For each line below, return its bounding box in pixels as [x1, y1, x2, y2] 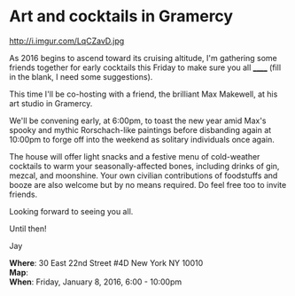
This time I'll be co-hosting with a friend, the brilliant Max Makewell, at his [9, 89, 278, 99]
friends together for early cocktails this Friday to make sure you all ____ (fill [9, 62, 282, 73]
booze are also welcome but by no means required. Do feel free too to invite [9, 179, 287, 190]
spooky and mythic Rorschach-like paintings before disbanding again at [9, 124, 272, 135]
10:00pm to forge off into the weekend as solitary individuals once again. [9, 134, 275, 144]
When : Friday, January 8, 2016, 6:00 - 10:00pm [9, 277, 182, 287]
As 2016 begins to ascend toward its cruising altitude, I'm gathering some [9, 52, 277, 63]
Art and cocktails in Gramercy [9, 6, 233, 27]
